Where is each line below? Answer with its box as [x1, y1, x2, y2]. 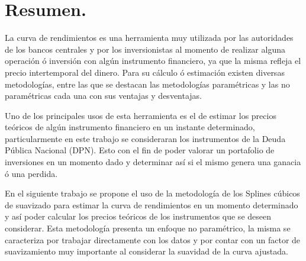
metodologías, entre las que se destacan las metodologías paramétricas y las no [5, 78, 290, 90]
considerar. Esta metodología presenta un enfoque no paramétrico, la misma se [5, 222, 291, 234]
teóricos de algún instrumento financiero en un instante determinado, [5, 121, 255, 133]
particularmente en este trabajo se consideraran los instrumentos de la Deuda [5, 132, 286, 144]
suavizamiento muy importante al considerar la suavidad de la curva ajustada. [5, 245, 288, 257]
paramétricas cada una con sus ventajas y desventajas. [5, 89, 202, 102]
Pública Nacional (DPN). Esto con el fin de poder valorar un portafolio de [5, 144, 275, 156]
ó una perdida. [5, 167, 58, 179]
